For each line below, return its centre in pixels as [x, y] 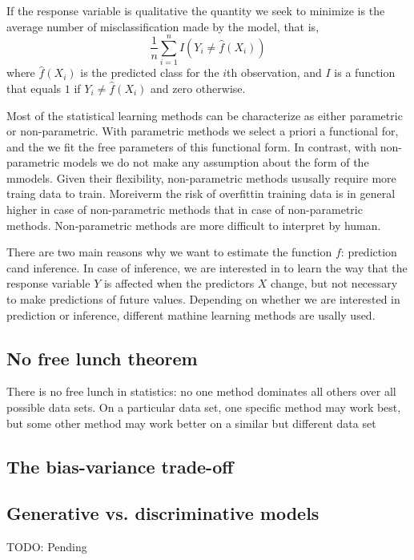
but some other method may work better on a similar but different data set [191, 423]
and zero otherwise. [198, 88]
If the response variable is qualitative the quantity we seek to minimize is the [196, 10]
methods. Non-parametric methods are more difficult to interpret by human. [194, 225]
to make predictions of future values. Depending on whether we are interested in [203, 299]
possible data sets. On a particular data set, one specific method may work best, [204, 407]
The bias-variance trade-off [120, 466]
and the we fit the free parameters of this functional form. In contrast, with [192, 146]
